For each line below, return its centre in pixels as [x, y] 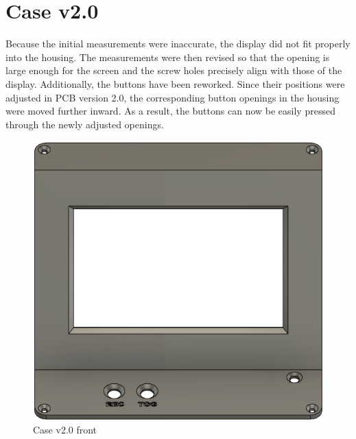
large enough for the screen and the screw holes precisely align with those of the [174, 70]
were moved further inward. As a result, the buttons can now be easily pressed [170, 111]
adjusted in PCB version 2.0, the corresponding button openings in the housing [173, 97]
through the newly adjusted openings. [85, 124]
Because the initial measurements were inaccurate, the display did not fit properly [178, 44]
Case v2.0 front [65, 429]
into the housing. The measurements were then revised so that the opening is [168, 57]
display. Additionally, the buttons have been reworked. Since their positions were [175, 83]
